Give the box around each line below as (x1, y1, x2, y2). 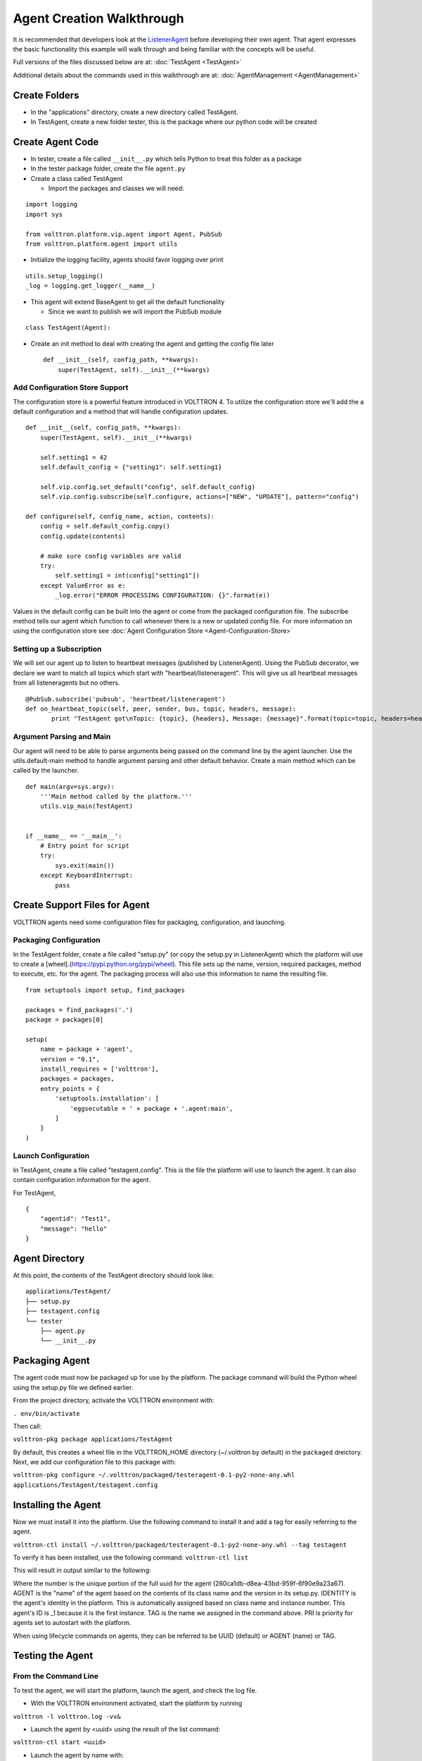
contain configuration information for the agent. (13, 1176, 151, 1184)
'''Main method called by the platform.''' (39, 792, 193, 801)
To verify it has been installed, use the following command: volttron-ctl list (13, 1553, 249, 1562)
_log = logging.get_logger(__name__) (25, 282, 156, 290)
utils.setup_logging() (25, 272, 104, 280)
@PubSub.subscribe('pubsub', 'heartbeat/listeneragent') (25, 695, 226, 703)
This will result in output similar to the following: (13, 1566, 151, 1574)
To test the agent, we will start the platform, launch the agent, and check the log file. (13, 1686, 257, 1694)
